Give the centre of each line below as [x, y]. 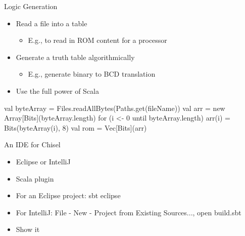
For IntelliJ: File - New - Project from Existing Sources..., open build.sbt [129, 212]
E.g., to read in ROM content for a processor [97, 40]
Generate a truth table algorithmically [75, 57]
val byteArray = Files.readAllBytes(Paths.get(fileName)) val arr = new [115, 108]
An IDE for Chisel [32, 144]
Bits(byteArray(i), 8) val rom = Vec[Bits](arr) [76, 127]
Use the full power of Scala [58, 91]
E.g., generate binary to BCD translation [92, 74]
